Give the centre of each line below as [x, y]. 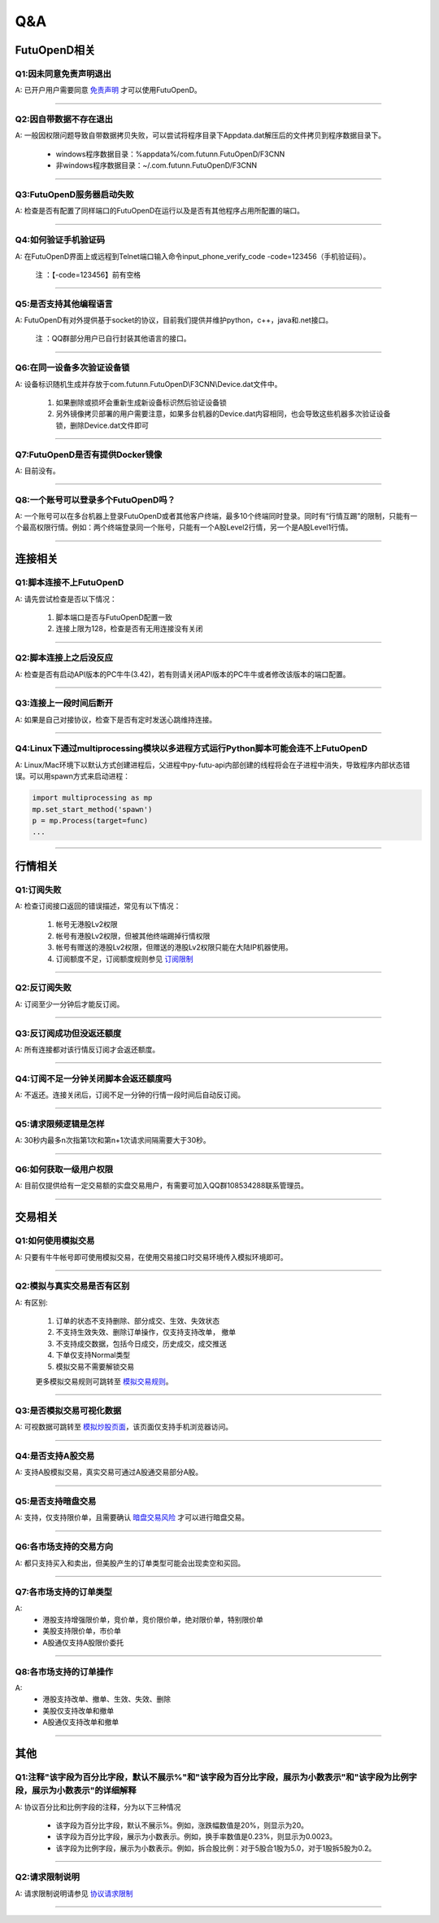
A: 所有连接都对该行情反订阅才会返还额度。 [87, 1049]
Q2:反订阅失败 [43, 988]
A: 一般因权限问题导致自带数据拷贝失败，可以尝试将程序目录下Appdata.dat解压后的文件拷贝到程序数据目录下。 [200, 135]
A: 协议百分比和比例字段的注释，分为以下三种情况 [98, 1807]
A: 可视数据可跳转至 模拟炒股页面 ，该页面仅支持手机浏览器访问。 [124, 1427]
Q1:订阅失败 [38, 889]
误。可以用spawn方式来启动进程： [72, 776]
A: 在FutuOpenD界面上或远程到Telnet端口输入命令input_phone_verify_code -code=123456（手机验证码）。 [193, 256]
